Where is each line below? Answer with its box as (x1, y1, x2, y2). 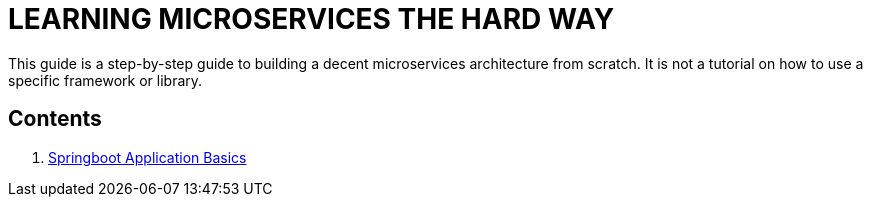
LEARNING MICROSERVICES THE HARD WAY (8, 2, 615, 36)
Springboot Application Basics (48, 148, 247, 166)
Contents (8, 106, 102, 132)
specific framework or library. (8, 71, 203, 89)
